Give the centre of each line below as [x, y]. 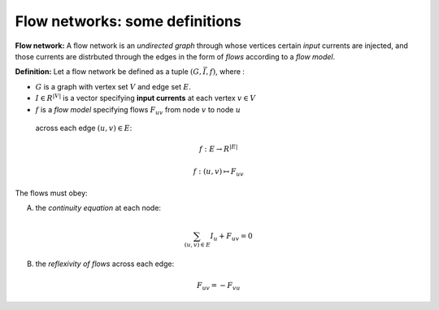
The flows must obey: [52, 193]
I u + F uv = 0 [231, 237]
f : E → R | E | [219, 148]
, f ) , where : [226, 72]
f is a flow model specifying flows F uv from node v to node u [138, 110]
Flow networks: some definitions [128, 21]
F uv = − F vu [218, 286]
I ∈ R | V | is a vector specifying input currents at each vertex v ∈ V [146, 98]
